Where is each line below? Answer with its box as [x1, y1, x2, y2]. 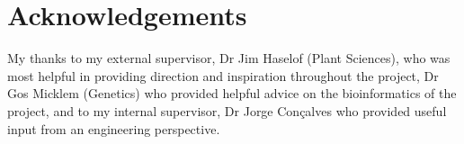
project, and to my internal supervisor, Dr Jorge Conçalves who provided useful [7, 101, 447, 120]
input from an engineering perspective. [7, 119, 220, 138]
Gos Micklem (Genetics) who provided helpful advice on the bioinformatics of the [7, 84, 457, 103]
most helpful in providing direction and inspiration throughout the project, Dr [7, 66, 439, 85]
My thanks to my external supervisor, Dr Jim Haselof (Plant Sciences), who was [7, 49, 451, 67]
